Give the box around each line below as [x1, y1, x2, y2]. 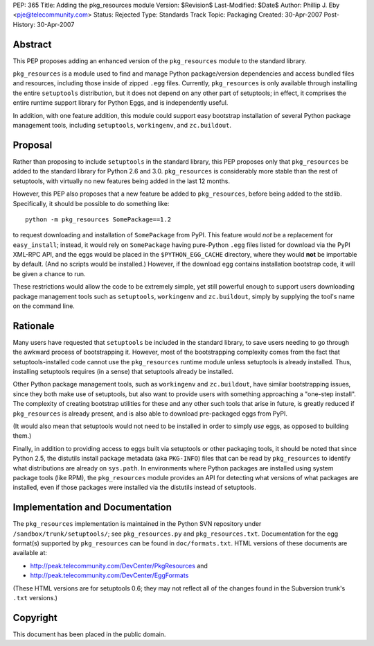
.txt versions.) [12, 594, 58, 602]
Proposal [12, 139, 53, 151]
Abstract [12, 38, 52, 50]
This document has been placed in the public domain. [12, 630, 166, 638]
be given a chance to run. [12, 269, 86, 278]
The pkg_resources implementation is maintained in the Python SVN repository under [12, 520, 262, 528]
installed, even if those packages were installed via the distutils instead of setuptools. [12, 483, 256, 492]
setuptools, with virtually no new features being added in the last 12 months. [12, 177, 230, 185]
